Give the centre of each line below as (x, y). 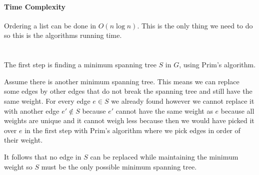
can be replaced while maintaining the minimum (164, 156)
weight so (18, 166)
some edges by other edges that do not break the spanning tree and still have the (128, 91)
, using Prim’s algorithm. (217, 65)
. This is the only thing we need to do (195, 25)
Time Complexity (35, 6)
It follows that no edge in (43, 156)
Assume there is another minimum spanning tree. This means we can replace (122, 81)
